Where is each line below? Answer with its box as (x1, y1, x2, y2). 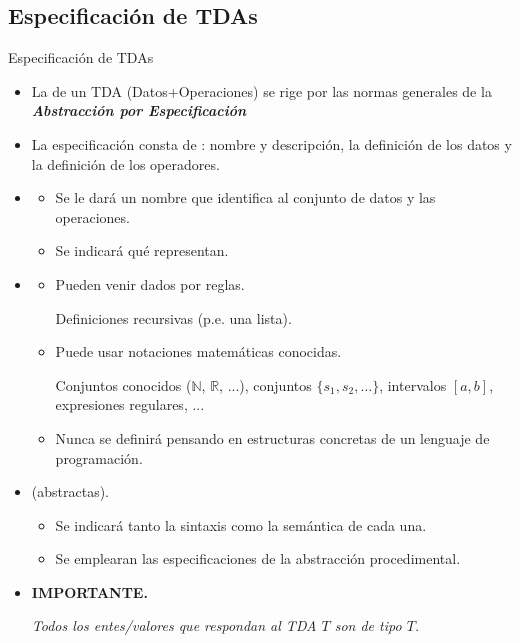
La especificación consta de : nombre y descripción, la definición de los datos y (31, 133, 512, 154)
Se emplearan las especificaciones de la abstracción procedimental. (55, 548, 461, 569)
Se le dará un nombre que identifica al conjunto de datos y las (55, 187, 436, 208)
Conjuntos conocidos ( (55, 374, 192, 395)
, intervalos (379, 374, 447, 395)
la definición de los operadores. (31, 153, 220, 174)
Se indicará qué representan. (55, 240, 229, 261)
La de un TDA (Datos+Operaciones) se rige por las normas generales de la (31, 80, 492, 101)
